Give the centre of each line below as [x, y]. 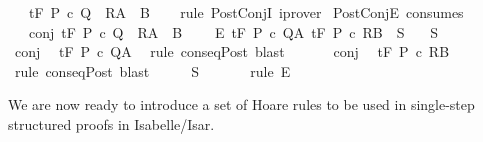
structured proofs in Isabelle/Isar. [111, 123]
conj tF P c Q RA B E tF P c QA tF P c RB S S [233, 31]
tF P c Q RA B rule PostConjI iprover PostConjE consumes [246, 12]
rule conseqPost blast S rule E [152, 70]
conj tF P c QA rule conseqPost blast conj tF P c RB [232, 51]
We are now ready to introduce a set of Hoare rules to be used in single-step [241, 104]
